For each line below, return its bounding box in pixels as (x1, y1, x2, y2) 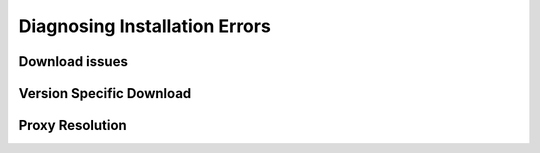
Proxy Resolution (18, 117, 127, 134)
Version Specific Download (18, 85, 192, 102)
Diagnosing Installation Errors (18, 15, 272, 37)
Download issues (18, 53, 129, 70)
